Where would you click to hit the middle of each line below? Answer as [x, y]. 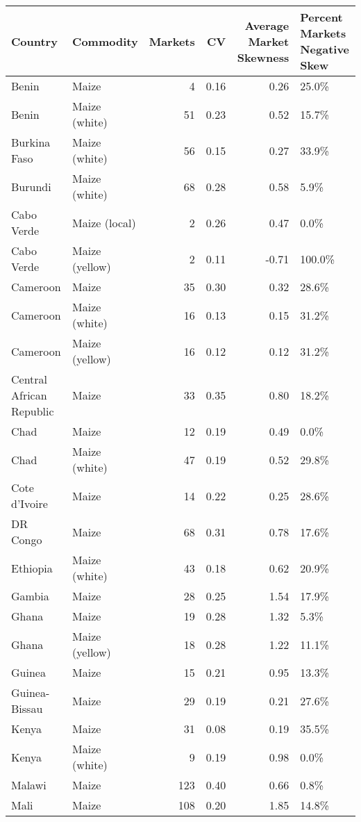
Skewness [263, 57]
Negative [325, 49]
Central [30, 379]
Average [267, 25]
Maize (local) [104, 222]
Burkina [31, 142]
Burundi [31, 186]
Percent [321, 17]
